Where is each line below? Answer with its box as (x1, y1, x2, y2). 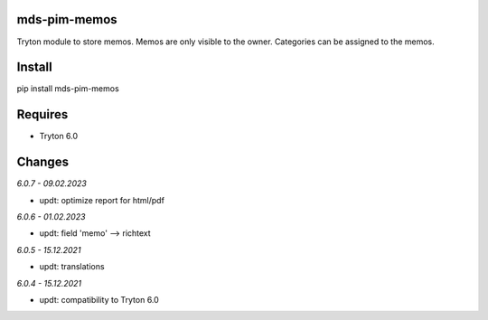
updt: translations (39, 261, 105, 272)
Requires (16, 107, 69, 122)
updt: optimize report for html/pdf (39, 194, 164, 205)
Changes (16, 155, 70, 170)
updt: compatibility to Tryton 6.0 (39, 294, 160, 305)
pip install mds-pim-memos (16, 83, 119, 94)
